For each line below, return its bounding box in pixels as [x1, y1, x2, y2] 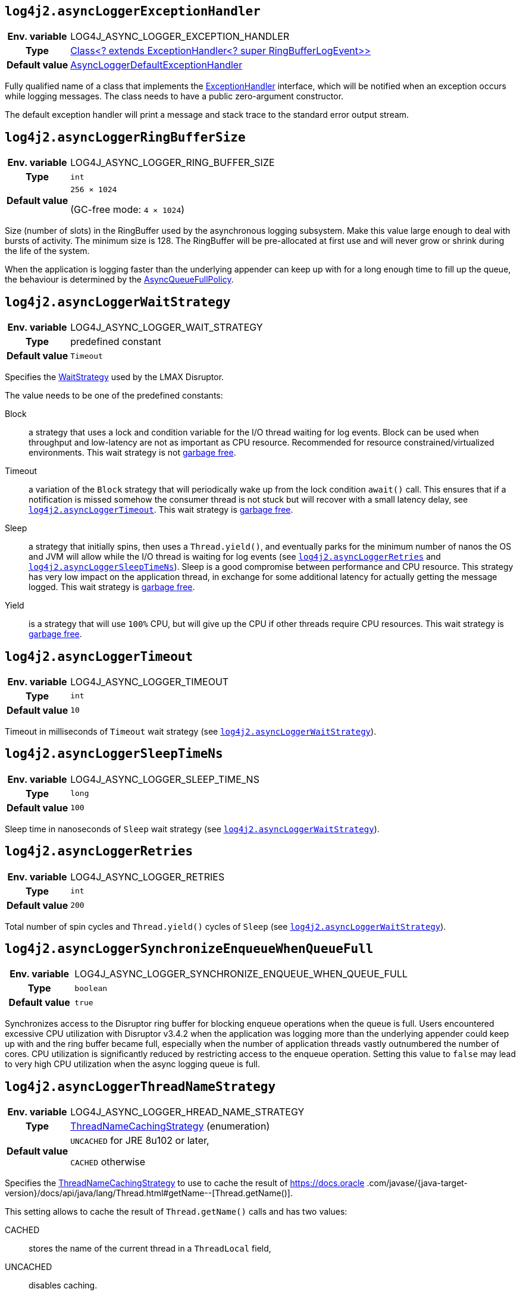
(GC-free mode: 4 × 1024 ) [70, 203, 185, 216]
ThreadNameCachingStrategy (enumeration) [70, 1120, 270, 1133]
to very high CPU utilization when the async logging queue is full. [5, 1059, 260, 1070]
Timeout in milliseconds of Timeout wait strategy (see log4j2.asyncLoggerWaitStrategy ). [5, 726, 377, 736]
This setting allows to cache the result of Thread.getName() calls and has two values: [5, 1206, 347, 1217]
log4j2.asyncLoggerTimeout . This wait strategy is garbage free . [29, 504, 293, 515]
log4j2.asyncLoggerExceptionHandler [5, 4, 261, 18]
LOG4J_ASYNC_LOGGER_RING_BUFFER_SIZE [70, 156, 275, 169]
